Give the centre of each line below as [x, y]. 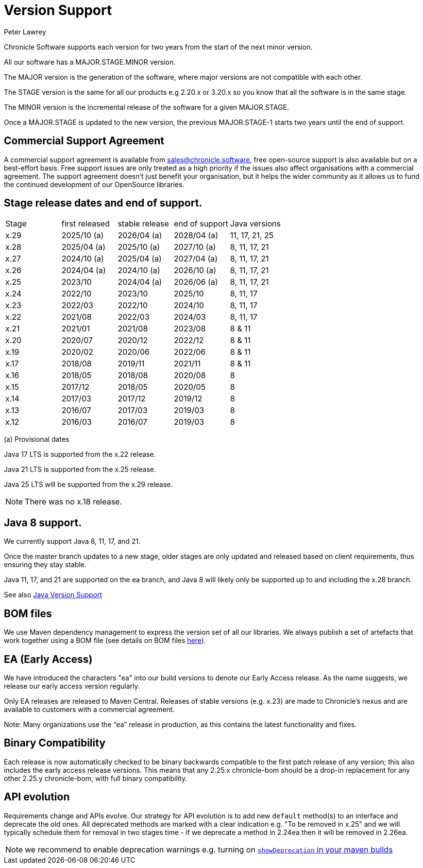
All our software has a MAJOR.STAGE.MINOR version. [90, 62]
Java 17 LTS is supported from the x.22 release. [80, 454]
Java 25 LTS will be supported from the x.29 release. [88, 485]
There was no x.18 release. [74, 502]
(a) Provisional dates [37, 439]
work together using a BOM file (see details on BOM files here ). [105, 641]
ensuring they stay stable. [45, 565]
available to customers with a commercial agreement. [89, 709]
